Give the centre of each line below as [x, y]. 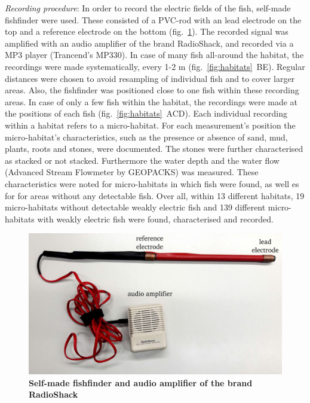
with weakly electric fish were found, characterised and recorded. [156, 219]
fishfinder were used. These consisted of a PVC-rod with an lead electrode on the [153, 19]
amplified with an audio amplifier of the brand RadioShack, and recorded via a [149, 43]
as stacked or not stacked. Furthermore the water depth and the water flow [142, 160]
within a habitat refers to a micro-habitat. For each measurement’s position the [150, 125]
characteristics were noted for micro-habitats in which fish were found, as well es [152, 183]
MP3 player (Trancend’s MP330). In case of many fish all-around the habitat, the [154, 55]
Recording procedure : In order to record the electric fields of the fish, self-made [148, 8]
